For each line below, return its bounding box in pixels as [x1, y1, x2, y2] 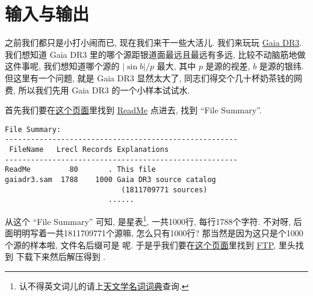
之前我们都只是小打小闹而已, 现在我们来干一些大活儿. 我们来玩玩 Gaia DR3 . [5, 36, 302, 49]
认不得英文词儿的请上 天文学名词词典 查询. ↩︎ [19, 279, 189, 292]
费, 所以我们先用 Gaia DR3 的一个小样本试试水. [5, 83, 190, 96]
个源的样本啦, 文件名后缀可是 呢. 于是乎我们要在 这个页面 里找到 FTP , [5, 238, 276, 251]
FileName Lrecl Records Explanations [9, 145, 169, 154]
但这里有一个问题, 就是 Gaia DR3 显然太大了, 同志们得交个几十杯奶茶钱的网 [5, 71, 302, 84]
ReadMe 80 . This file [5, 165, 156, 174]
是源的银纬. [259, 60, 304, 72]
